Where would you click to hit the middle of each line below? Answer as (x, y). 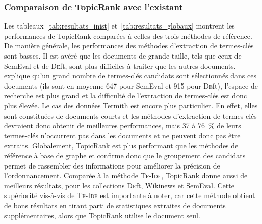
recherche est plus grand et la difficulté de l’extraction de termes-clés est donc (126, 95)
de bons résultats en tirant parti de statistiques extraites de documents (115, 205)
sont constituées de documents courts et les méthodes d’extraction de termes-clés (130, 115)
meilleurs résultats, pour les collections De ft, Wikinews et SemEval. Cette (119, 185)
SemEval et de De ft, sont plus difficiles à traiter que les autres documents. (120, 65)
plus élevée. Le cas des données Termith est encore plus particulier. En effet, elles (131, 105)
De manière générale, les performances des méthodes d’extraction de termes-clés (129, 46)
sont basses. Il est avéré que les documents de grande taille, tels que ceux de (123, 55)
